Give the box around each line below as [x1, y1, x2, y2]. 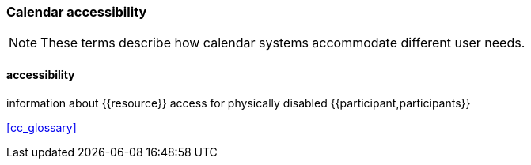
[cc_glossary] [6, 120, 77, 134]
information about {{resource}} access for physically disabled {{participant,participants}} [6, 96, 471, 110]
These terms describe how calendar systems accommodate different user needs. [40, 35, 525, 51]
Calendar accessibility [6, 4, 147, 20]
